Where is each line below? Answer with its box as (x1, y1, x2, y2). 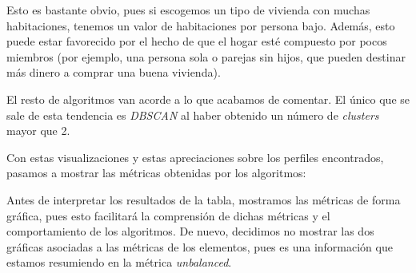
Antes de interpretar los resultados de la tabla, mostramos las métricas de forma (6, 191, 401, 208)
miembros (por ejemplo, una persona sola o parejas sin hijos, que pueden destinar (6, 48, 406, 65)
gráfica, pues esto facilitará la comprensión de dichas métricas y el (6, 207, 330, 224)
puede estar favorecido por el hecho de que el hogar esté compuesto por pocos (6, 33, 387, 49)
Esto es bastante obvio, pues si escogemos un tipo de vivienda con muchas (6, 2, 370, 18)
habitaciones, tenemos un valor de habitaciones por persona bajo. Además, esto (6, 17, 395, 34)
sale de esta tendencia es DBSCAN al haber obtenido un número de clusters (6, 106, 379, 123)
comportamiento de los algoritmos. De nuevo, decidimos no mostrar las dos (6, 223, 374, 239)
